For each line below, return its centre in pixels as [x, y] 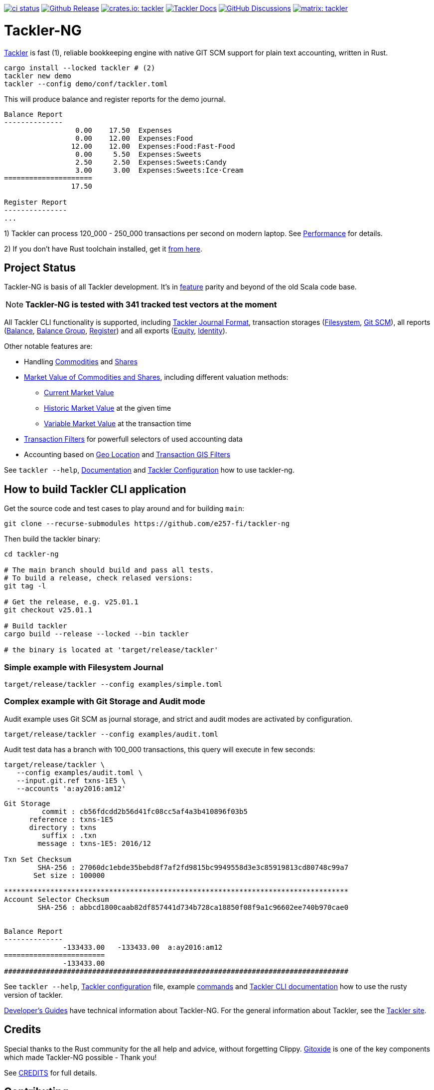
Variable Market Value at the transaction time [118, 424]
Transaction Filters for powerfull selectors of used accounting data [133, 439]
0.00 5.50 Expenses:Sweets [139, 154]
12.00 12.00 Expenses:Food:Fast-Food [153, 146]
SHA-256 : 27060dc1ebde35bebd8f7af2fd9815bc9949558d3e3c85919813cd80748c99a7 [193, 867]
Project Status [40, 268]
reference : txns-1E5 [71, 819]
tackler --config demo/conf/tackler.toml [86, 84]
